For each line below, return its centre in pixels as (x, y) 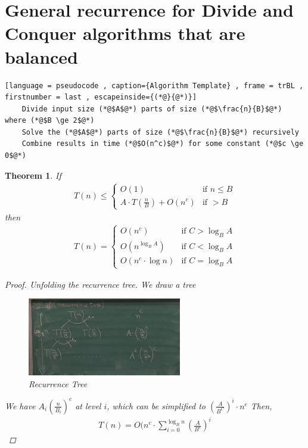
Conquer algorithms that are (125, 33)
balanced (41, 56)
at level (88, 405)
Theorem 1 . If (33, 175)
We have (20, 405)
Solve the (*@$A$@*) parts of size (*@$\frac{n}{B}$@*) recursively (160, 132)
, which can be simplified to (156, 405)
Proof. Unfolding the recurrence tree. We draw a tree (100, 284)
